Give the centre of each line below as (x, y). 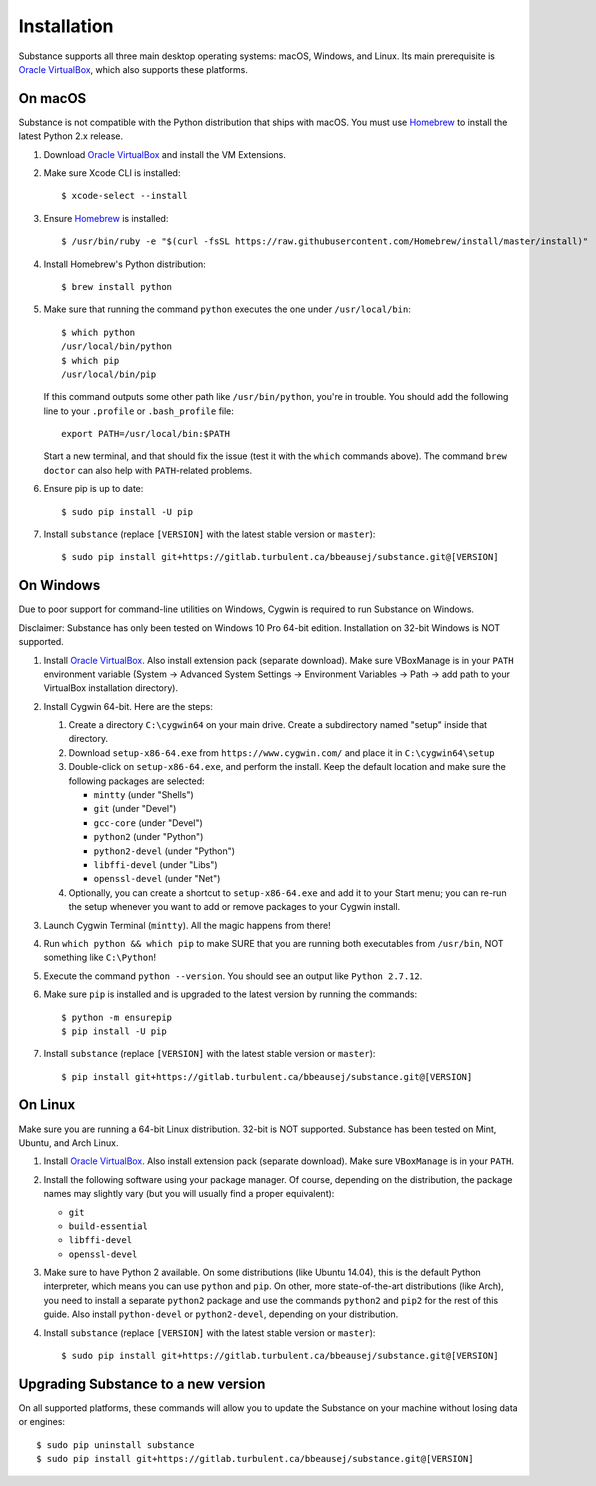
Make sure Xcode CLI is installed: (112, 173)
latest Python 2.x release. (71, 136)
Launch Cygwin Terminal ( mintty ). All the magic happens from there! (187, 925)
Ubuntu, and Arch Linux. (68, 1142)
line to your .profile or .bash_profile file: (139, 411)
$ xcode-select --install (125, 196)
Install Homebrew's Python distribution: (125, 264)
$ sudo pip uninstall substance (115, 1444)
